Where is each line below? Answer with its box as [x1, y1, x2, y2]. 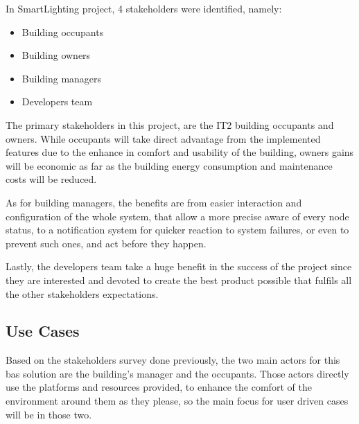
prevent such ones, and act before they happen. [6, 236, 207, 250]
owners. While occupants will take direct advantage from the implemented [6, 131, 321, 145]
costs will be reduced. [6, 172, 97, 186]
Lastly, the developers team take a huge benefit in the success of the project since [6, 259, 352, 274]
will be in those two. [6, 407, 92, 421]
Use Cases [6, 320, 80, 342]
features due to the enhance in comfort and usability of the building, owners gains [6, 145, 354, 159]
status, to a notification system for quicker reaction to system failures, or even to [6, 222, 349, 237]
